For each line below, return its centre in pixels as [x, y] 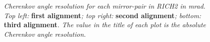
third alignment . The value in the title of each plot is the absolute [105, 25]
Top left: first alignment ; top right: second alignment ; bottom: [103, 15]
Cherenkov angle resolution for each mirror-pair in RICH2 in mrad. [105, 6]
